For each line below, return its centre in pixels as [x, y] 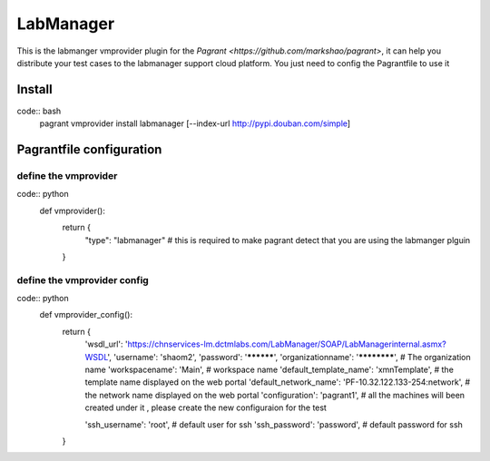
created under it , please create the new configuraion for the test [206, 407]
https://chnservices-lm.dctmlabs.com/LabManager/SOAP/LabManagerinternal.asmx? [287, 344]
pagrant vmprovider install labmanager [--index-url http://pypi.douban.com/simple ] [195, 123]
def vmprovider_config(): [86, 315]
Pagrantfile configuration [89, 150]
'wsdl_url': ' [106, 344]
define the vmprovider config [83, 280]
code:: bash [39, 111]
